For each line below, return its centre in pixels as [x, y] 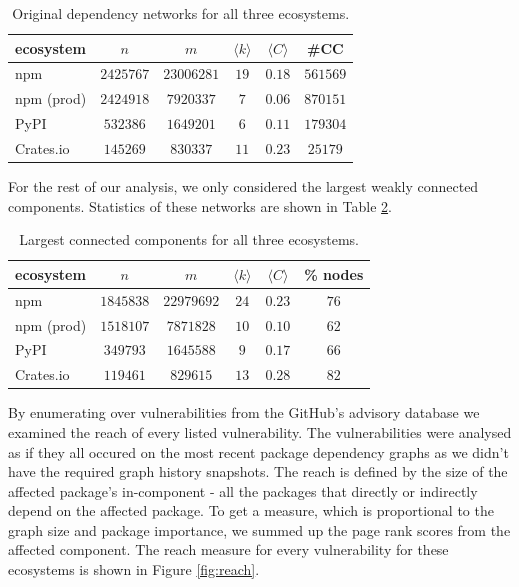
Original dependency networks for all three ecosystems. [181, 13]
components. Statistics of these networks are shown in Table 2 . [200, 205]
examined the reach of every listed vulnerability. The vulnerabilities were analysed [260, 431]
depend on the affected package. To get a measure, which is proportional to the [251, 510]
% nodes [334, 273]
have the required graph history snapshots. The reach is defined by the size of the [258, 471]
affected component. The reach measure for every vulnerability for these [228, 549]
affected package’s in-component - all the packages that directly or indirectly [243, 490]
